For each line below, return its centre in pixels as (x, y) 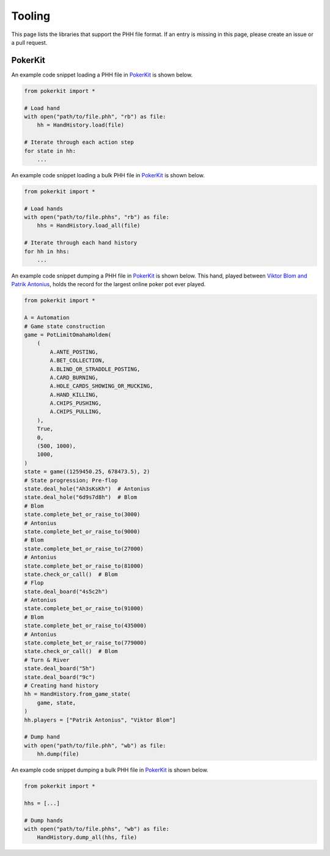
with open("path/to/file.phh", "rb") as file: (95, 116)
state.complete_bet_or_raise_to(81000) (84, 566)
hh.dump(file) (58, 754)
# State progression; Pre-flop (71, 480)
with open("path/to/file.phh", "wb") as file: (95, 745)
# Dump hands (44, 820)
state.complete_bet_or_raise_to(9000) (82, 531)
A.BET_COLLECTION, (77, 360)
